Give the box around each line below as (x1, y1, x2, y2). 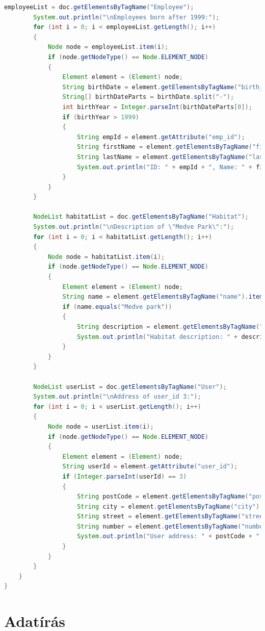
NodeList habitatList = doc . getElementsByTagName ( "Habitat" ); (33, 213, 249, 221)
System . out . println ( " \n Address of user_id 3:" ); (33, 393, 201, 401)
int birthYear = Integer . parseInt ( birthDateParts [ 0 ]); (62, 103, 252, 111)
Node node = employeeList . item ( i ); (47, 43, 169, 51)
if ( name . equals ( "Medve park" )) (62, 303, 172, 310)
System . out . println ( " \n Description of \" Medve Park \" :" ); (33, 223, 234, 231)
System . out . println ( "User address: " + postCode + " (77, 533, 260, 540)
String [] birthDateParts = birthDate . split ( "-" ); (62, 93, 234, 101)
